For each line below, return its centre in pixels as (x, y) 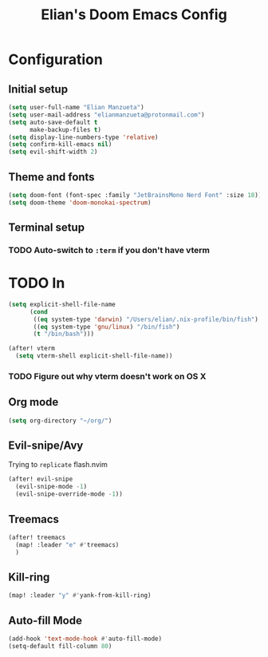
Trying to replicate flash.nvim (58, 465)
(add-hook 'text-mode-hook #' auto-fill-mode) (85, 639)
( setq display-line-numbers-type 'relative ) (83, 137)
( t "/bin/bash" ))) (63, 334)
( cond (38, 312)
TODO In (37, 283)
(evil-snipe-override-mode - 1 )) (69, 494)
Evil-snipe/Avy (46, 446)
